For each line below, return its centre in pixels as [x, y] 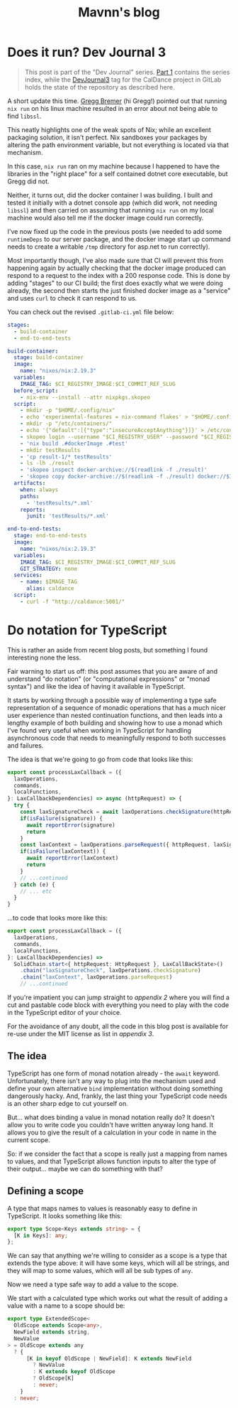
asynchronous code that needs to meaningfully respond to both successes [117, 738]
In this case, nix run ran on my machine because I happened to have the [114, 166]
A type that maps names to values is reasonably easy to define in [102, 1208]
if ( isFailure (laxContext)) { [63, 851]
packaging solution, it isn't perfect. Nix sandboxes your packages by [107, 137]
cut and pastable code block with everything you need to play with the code [118, 1005]
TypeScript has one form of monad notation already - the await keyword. [114, 1073]
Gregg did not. [28, 181]
